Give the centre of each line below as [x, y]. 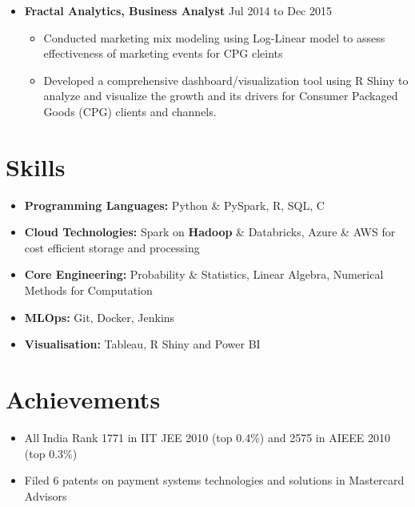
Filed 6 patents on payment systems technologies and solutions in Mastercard [214, 480]
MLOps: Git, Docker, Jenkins [100, 317]
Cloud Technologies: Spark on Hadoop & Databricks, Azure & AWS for [210, 232]
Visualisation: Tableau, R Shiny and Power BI [142, 344]
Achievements [83, 399]
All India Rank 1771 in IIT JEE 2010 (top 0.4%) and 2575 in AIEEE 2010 [207, 437]
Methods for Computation [88, 290]
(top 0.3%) [51, 453]
